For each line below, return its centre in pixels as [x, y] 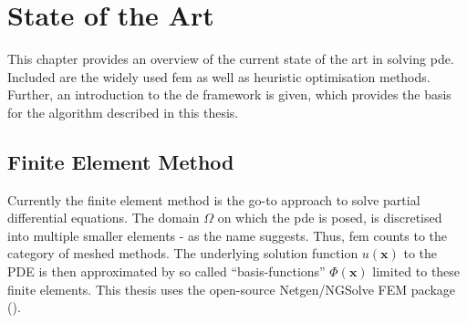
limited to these [416, 271]
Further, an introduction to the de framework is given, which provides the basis [229, 94]
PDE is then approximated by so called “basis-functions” [166, 271]
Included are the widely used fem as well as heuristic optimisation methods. [219, 76]
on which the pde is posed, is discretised [330, 218]
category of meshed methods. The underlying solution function [183, 253]
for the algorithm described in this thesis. [123, 112]
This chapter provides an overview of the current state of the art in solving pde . [231, 59]
